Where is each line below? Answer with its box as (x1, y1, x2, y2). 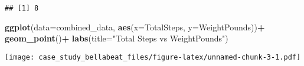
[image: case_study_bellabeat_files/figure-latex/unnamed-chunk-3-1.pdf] (5, 53, 301, 61)
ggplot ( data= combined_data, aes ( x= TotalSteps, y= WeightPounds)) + (5, 20, 265, 33)
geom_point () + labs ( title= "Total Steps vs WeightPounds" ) (5, 32, 228, 44)
